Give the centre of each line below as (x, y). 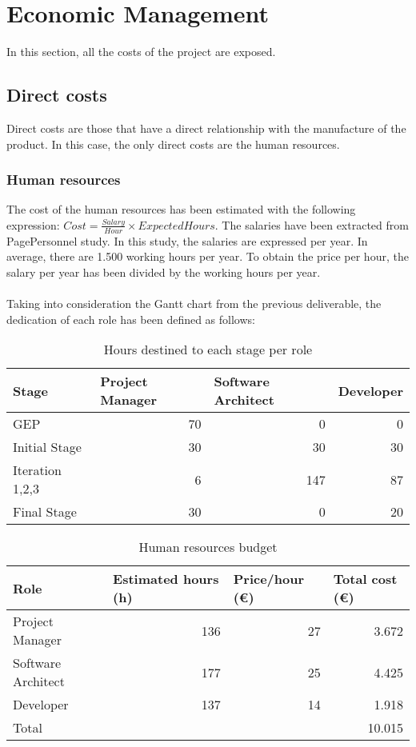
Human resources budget (208, 547)
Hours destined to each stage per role (208, 350)
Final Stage (45, 512)
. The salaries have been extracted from (312, 224)
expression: (33, 224)
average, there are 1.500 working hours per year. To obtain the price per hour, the (208, 256)
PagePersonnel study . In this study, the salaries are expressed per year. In (187, 240)
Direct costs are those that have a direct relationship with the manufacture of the (206, 128)
